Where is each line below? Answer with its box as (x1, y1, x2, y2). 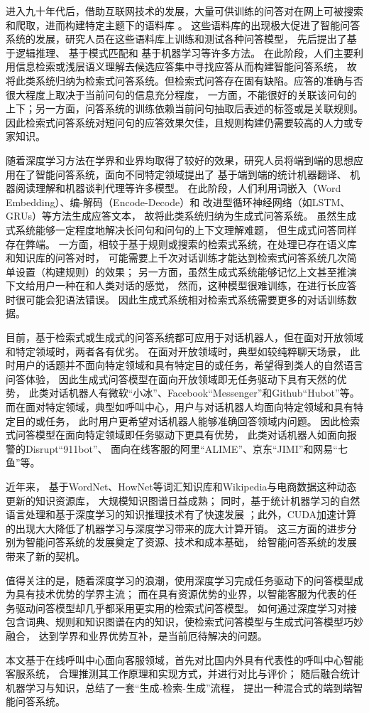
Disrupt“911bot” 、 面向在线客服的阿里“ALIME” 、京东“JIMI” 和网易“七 (25, 441, 348, 456)
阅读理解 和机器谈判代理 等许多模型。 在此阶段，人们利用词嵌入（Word (15, 181, 341, 195)
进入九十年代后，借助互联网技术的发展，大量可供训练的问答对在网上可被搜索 (6, 4, 363, 18)
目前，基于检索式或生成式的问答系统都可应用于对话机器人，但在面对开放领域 (6, 330, 363, 345)
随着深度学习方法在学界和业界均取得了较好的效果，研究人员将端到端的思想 (6, 152, 353, 167)
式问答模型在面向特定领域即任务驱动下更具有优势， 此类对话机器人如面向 (6, 427, 347, 442)
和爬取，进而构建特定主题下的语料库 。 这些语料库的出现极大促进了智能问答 (6, 17, 360, 32)
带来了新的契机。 (6, 548, 85, 563)
